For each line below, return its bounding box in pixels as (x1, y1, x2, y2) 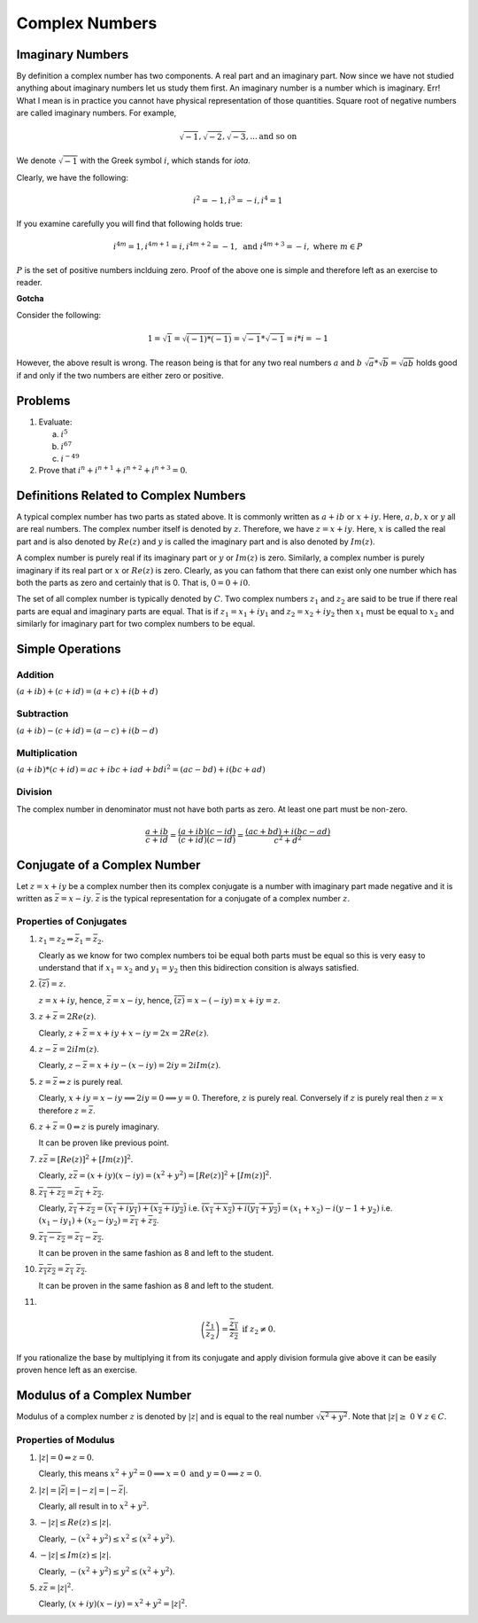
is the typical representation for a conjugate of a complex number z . (102, 893, 350, 904)
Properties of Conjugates (16, 915, 127, 927)
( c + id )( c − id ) (177, 834, 236, 845)
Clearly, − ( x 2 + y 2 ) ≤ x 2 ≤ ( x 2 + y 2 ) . (38, 1533, 175, 1544)
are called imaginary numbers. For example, (16, 107, 177, 119)
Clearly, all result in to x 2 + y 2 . (38, 1500, 150, 1511)
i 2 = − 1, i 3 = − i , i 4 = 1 (193, 194, 283, 206)
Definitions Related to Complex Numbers (16, 488, 247, 503)
